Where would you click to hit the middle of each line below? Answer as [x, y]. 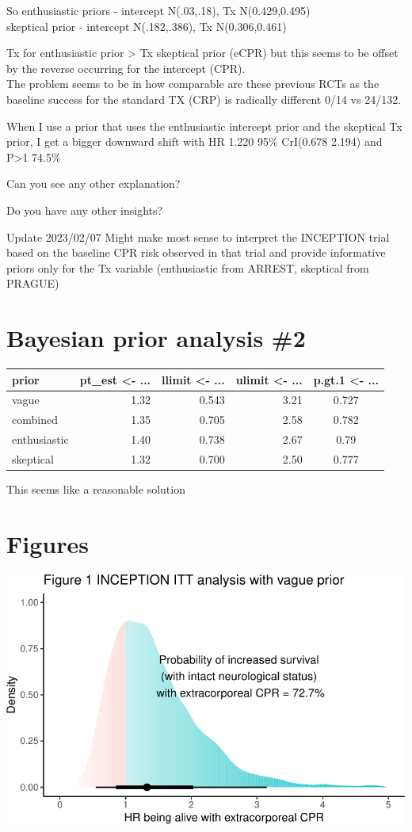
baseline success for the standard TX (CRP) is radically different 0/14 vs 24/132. [204, 99]
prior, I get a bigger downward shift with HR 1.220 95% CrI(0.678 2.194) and [195, 141]
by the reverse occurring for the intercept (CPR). [126, 68]
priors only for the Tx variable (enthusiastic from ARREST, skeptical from [188, 267]
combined [35, 420]
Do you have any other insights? [85, 210]
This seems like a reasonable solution [96, 489]
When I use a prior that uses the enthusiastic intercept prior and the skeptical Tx [204, 126]
